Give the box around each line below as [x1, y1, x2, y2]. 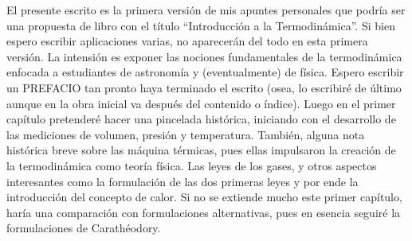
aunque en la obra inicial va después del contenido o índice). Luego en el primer [6, 95, 396, 111]
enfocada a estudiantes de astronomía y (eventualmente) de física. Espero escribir [6, 64, 404, 80]
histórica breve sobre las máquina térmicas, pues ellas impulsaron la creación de [6, 142, 396, 158]
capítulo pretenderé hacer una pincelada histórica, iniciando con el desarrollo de [6, 111, 396, 127]
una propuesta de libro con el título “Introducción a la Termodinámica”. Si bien [6, 17, 395, 33]
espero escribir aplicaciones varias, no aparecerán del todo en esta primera [6, 33, 368, 49]
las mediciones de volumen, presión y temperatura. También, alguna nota [6, 126, 365, 142]
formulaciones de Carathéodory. [6, 220, 161, 236]
